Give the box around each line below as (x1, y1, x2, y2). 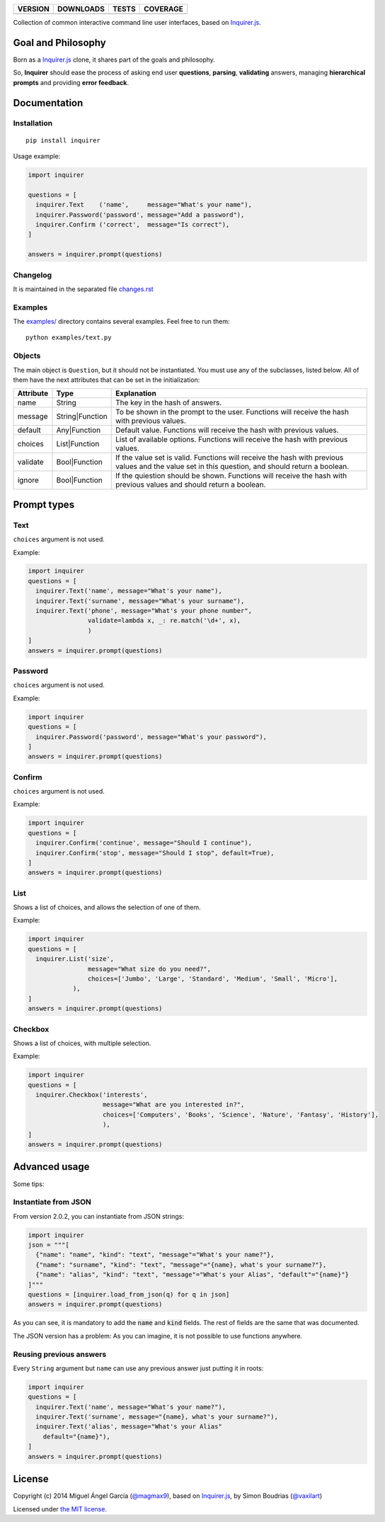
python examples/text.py (25, 334, 112, 342)
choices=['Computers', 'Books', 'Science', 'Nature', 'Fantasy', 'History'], (103, 1110, 379, 1119)
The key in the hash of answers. (115, 398, 222, 407)
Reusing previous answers (13, 1349, 107, 1359)
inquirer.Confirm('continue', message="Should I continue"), (35, 839, 253, 847)
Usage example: (13, 152, 61, 161)
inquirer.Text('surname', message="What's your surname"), (35, 597, 245, 605)
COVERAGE (144, 4, 183, 13)
